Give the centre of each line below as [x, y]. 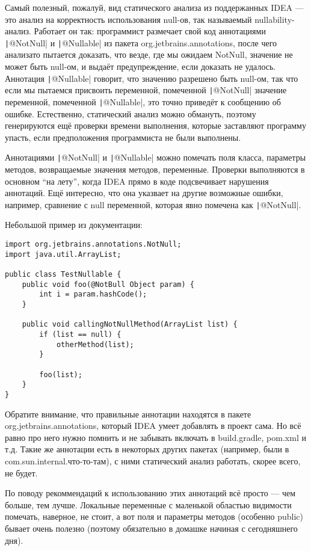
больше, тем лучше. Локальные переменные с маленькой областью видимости [148, 504]
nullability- [275, 19]
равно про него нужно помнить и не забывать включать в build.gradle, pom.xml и [155, 437]
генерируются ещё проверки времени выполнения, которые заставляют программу [155, 125]
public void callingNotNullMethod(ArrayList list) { [130, 325]
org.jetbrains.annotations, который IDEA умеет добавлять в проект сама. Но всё [153, 426]
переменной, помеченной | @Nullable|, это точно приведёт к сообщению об [143, 101]
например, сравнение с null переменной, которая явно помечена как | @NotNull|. [153, 204]
